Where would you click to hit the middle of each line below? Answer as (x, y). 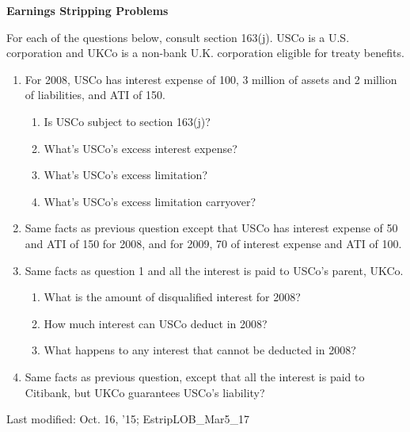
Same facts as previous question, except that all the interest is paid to (195, 376)
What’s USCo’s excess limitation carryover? (150, 201)
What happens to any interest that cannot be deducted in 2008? (200, 350)
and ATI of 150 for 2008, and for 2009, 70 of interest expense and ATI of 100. (213, 243)
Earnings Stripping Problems (87, 10)
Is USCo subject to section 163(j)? (127, 121)
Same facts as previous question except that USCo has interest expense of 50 (211, 228)
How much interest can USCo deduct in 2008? (156, 323)
